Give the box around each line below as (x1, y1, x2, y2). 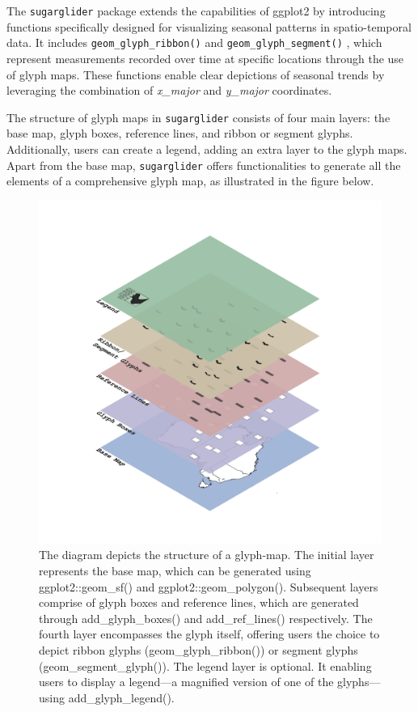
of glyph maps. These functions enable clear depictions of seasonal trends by (6, 66, 385, 83)
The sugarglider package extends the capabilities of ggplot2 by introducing (6, 2, 386, 19)
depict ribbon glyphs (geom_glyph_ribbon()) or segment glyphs (39, 641, 358, 658)
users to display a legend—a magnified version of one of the (39, 673, 334, 690)
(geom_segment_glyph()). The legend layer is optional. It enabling (39, 657, 372, 674)
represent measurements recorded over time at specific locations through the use (6, 49, 404, 66)
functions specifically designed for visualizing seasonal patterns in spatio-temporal (6, 18, 412, 35)
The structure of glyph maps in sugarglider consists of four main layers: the (6, 108, 391, 125)
